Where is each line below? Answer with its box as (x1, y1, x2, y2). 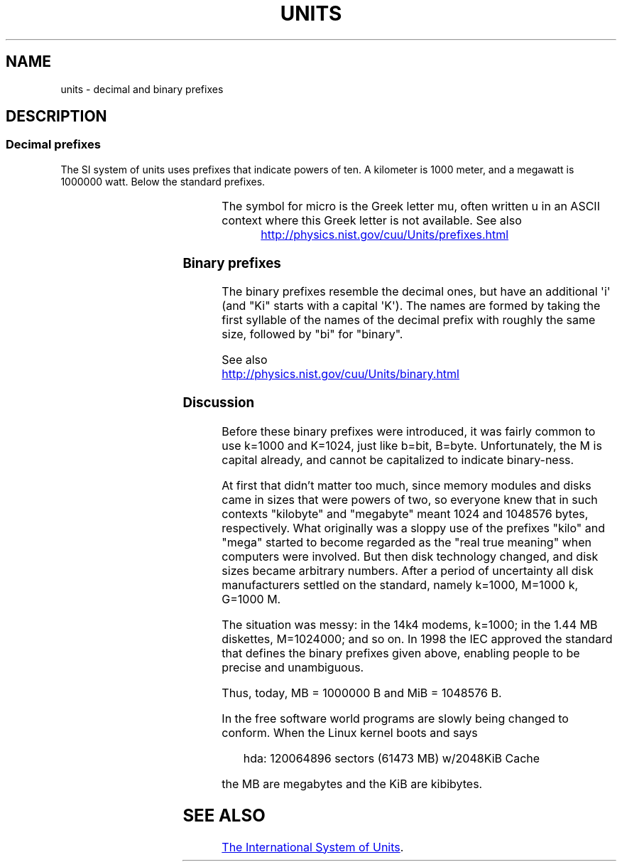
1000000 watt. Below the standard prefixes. (60, 175, 266, 188)
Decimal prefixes (6, 137, 101, 152)
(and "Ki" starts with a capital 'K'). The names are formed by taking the (222, 298, 601, 313)
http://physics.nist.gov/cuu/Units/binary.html (222, 367, 459, 382)
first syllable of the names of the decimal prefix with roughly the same (222, 313, 596, 328)
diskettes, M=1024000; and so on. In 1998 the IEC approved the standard (222, 631, 613, 646)
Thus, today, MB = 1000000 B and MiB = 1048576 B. (222, 685, 502, 700)
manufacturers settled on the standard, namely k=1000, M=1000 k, (222, 577, 579, 592)
